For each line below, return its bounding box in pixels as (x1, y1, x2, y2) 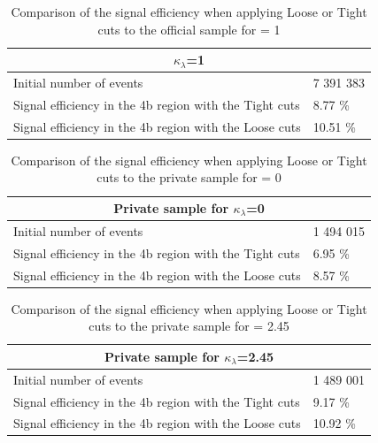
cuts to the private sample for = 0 (96, 168, 282, 187)
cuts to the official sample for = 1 (97, 19, 281, 38)
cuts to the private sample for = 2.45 (89, 317, 289, 335)
